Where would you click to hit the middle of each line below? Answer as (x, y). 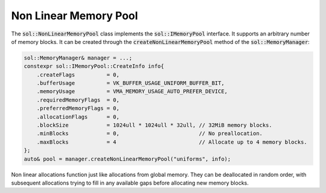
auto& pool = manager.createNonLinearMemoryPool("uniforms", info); (127, 159)
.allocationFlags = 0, (78, 117)
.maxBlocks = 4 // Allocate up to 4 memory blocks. (172, 142)
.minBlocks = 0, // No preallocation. (149, 133)
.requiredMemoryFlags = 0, (78, 100)
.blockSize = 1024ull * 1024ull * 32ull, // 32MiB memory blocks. (155, 125)
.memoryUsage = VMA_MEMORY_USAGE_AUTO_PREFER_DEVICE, (132, 91)
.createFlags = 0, (78, 75)
